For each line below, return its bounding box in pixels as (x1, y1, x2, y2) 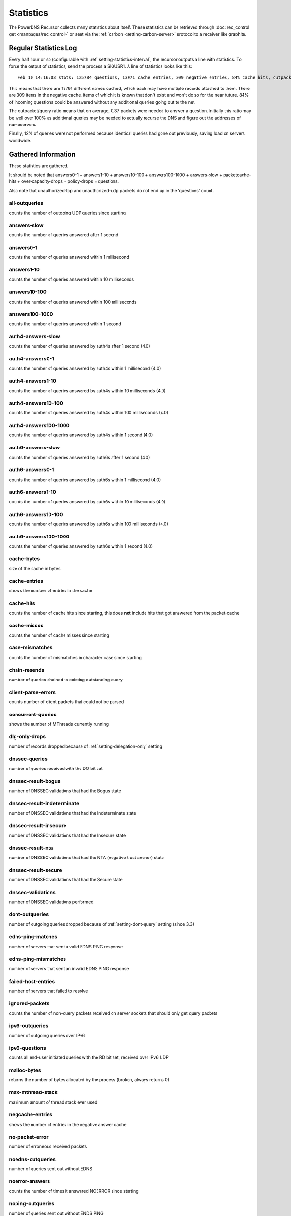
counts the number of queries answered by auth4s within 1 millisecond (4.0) (9, 365, 161, 371)
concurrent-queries (9, 711, 57, 717)
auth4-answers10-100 (9, 399, 63, 406)
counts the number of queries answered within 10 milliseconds (9, 276, 134, 282)
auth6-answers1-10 (9, 489, 57, 496)
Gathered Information (9, 150, 76, 158)
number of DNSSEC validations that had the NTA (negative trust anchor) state (9, 855, 164, 860)
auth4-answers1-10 (9, 377, 57, 384)
